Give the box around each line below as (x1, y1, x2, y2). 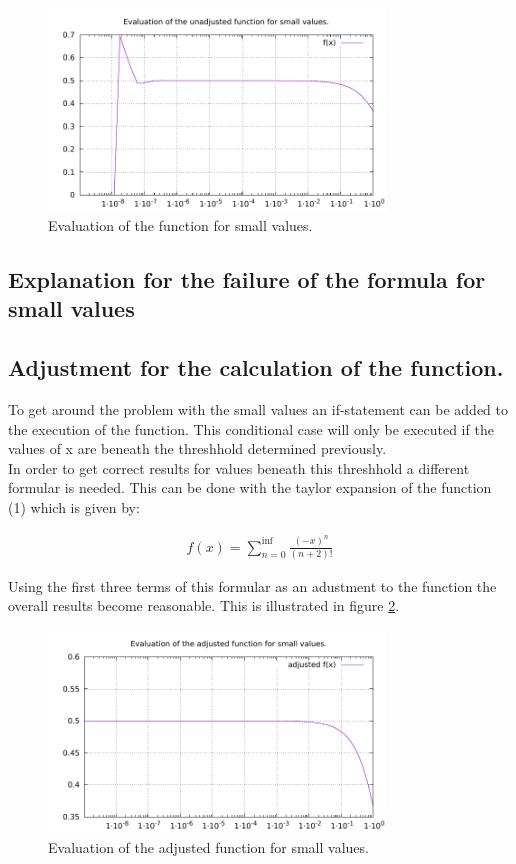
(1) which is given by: (8, 497, 140, 518)
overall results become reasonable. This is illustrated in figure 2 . (8, 595, 400, 616)
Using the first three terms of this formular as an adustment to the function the (8, 575, 497, 596)
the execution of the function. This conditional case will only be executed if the (8, 418, 494, 439)
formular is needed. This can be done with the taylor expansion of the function (8, 477, 492, 498)
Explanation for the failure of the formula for (8, 264, 486, 295)
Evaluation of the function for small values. (48, 215, 313, 236)
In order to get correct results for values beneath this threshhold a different (8, 457, 470, 478)
